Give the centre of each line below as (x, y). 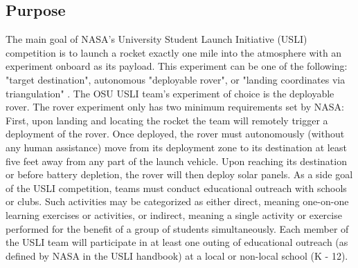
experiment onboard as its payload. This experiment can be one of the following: (177, 66)
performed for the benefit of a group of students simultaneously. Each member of (177, 228)
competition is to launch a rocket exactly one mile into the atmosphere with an (174, 52)
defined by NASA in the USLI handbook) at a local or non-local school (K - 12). (177, 255)
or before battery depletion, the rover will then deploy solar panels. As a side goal (179, 174)
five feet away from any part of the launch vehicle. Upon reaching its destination (176, 161)
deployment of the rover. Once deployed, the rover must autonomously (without (175, 134)
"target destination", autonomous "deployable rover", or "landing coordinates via (176, 79)
